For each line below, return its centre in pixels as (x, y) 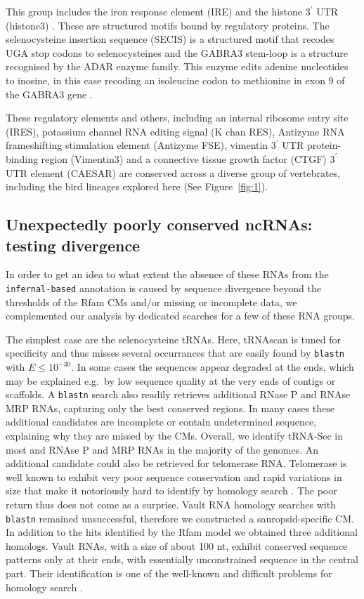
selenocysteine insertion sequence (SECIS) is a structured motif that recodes (170, 39)
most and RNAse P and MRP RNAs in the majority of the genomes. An (162, 449)
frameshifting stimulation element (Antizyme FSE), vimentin (137, 145)
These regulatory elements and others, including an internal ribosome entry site (177, 118)
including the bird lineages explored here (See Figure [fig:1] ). (137, 186)
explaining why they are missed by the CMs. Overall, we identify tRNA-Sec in (174, 436)
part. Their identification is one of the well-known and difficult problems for (169, 573)
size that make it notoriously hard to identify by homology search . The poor (171, 491)
